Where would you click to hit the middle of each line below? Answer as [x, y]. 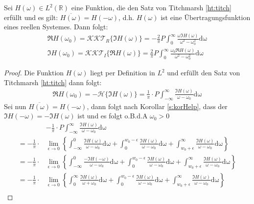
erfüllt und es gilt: [31, 17]
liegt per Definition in [123, 73]
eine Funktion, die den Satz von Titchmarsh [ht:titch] [151, 7]
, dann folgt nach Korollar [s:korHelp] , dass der [157, 106]
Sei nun [15, 106]
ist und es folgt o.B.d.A [113, 116]
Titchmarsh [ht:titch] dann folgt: [53, 82]
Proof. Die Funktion [34, 73]
